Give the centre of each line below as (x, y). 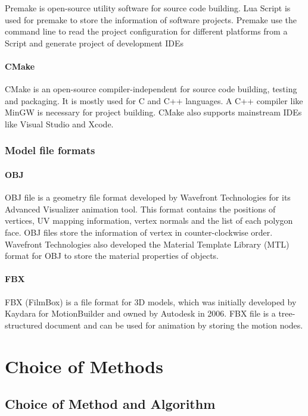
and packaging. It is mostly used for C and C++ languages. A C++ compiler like (154, 100)
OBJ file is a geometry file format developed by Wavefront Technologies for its (148, 197)
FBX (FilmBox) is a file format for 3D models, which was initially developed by (151, 301)
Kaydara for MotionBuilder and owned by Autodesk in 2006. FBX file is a (140, 313)
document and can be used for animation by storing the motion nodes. (174, 325)
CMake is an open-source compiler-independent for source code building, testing (151, 89)
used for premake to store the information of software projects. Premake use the (151, 19)
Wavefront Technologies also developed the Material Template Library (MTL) (147, 244)
